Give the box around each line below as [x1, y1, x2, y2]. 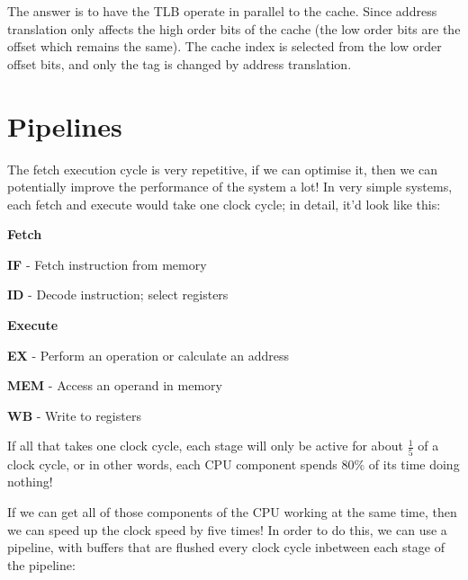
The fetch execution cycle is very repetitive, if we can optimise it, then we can [7, 159, 438, 178]
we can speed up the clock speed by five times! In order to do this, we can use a [7, 520, 447, 539]
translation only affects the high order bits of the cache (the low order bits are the [7, 19, 461, 38]
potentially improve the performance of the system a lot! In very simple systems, [7, 177, 453, 196]
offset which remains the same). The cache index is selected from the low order [7, 37, 442, 56]
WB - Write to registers [7, 406, 141, 424]
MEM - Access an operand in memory [7, 376, 222, 395]
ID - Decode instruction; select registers [7, 285, 229, 304]
